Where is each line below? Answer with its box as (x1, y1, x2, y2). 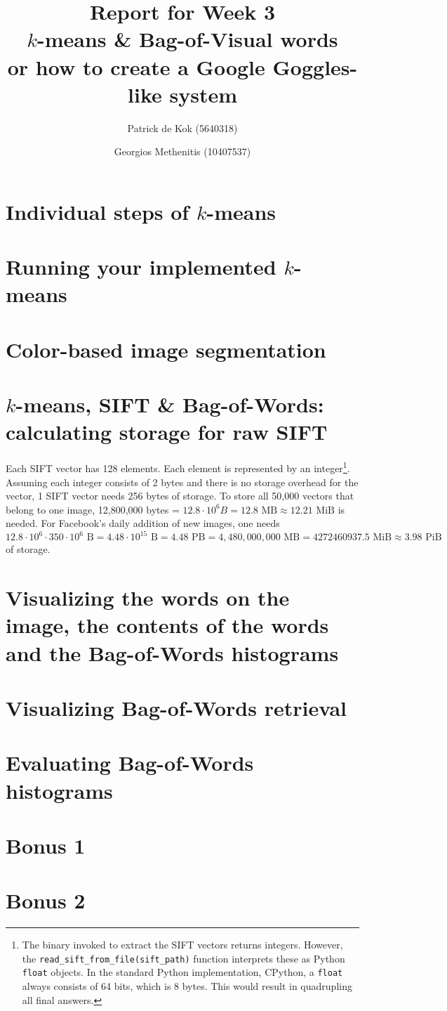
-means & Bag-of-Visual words (36, 25, 338, 53)
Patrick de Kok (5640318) (127, 120, 238, 135)
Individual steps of (6, 197, 189, 226)
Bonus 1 (6, 830, 86, 859)
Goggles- (272, 52, 358, 81)
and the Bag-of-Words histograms (6, 638, 339, 667)
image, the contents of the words (6, 611, 329, 639)
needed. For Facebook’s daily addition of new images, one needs (6, 516, 280, 530)
